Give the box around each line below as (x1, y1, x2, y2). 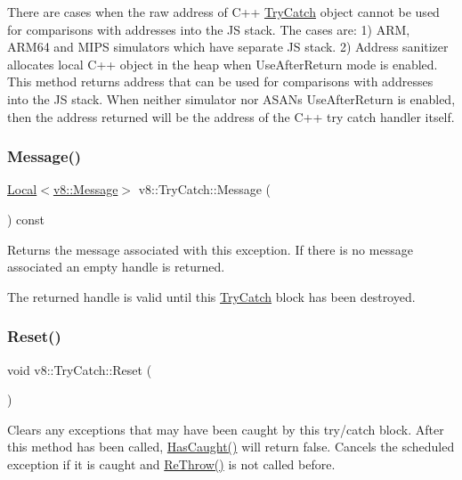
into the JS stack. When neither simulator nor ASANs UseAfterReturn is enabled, (7, 89, 456, 108)
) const (7, 209, 45, 228)
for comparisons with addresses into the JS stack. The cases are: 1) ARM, (7, 20, 410, 38)
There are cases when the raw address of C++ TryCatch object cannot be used (7, 3, 440, 20)
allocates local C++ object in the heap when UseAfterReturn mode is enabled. (7, 54, 438, 73)
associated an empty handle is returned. (7, 257, 225, 276)
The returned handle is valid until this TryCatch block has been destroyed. (7, 287, 416, 305)
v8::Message (53, 180, 118, 199)
